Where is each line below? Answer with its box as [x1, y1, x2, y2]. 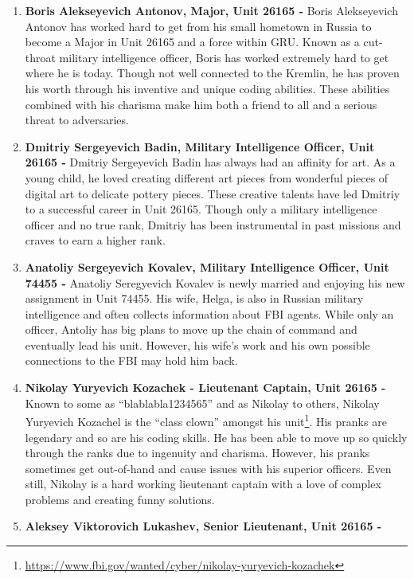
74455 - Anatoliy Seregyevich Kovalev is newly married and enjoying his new [25, 274, 405, 291]
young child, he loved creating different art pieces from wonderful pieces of [25, 169, 389, 186]
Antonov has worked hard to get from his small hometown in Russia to [25, 18, 372, 34]
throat [25, 49, 56, 65]
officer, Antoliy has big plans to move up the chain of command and [25, 321, 357, 338]
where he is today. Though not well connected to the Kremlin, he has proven [25, 65, 400, 81]
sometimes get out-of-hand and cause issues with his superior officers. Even [25, 460, 392, 476]
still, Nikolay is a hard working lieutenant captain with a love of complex [25, 475, 381, 492]
